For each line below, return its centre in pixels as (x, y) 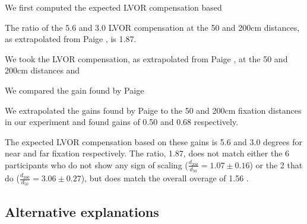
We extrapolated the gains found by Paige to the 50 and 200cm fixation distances (153, 110)
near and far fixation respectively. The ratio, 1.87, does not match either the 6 (147, 153)
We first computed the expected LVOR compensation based (113, 7)
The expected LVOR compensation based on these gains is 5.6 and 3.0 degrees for (153, 141)
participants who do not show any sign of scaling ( (96, 164)
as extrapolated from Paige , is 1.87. (71, 39)
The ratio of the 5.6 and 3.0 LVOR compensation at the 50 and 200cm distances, (152, 27)
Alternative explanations (82, 211)
